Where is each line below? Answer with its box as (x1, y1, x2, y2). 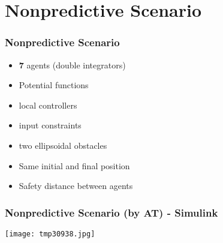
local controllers (19, 98, 77, 111)
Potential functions (19, 79, 89, 91)
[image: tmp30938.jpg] (5, 229, 95, 238)
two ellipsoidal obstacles (19, 139, 107, 151)
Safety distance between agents (19, 179, 133, 192)
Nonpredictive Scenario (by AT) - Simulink (5, 205, 218, 220)
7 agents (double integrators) (19, 58, 126, 71)
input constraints (19, 119, 82, 131)
